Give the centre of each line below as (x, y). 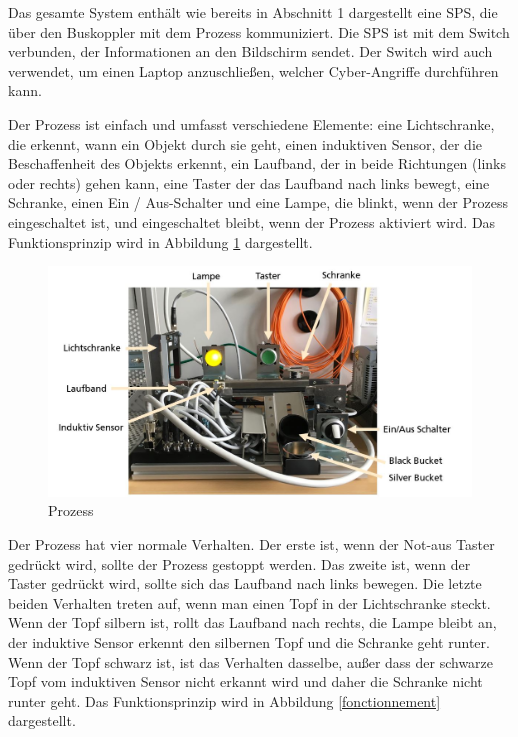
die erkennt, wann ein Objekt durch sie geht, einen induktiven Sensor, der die (245, 143)
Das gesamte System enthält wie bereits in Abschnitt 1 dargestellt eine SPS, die (253, 12)
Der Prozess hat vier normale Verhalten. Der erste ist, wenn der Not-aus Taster (251, 543)
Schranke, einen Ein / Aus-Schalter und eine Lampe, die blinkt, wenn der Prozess (258, 202)
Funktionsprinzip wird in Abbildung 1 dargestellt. (160, 241)
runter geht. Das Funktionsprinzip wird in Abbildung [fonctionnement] (224, 700)
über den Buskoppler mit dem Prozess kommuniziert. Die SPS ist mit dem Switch (259, 31)
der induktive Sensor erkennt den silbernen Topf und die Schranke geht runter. (249, 641)
